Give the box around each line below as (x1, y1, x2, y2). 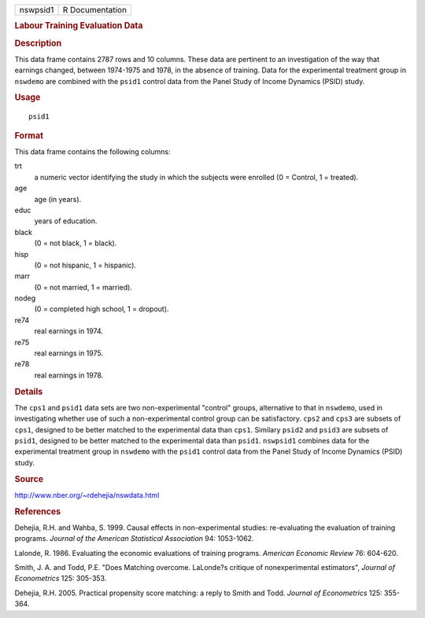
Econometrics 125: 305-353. (14, 574, 107, 583)
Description (14, 38, 62, 49)
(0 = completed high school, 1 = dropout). (34, 304, 169, 314)
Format (14, 130, 43, 141)
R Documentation (62, 5, 128, 15)
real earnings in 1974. (34, 326, 104, 336)
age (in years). (34, 194, 82, 204)
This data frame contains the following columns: (14, 147, 171, 156)
